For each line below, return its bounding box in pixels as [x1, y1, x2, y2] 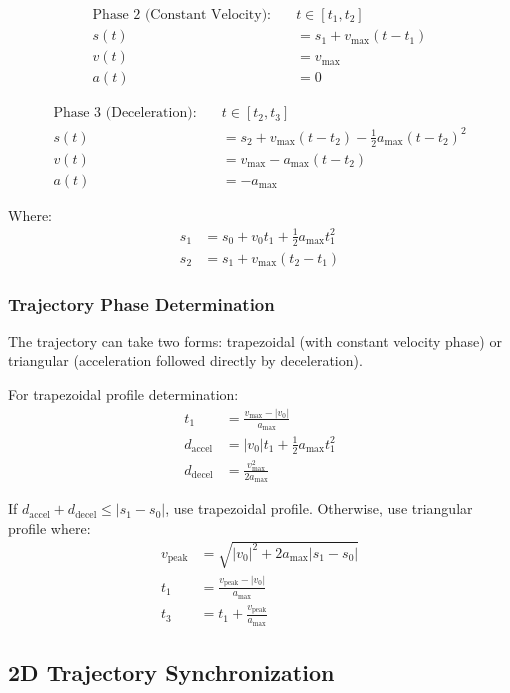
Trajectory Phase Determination [8, 291, 275, 316]
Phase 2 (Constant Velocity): [92, 8, 271, 23]
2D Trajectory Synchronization [8, 657, 335, 688]
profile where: [8, 517, 91, 538]
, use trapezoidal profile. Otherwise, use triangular [165, 498, 473, 519]
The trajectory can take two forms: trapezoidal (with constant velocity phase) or [8, 330, 502, 351]
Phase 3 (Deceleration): [53, 106, 197, 121]
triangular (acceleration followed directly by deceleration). [8, 350, 363, 371]
